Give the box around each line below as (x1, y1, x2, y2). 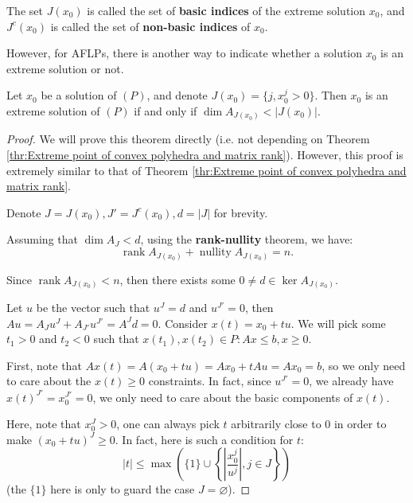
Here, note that (6, 415, 81, 432)
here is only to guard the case (50, 481, 195, 497)
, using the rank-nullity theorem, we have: (140, 231, 353, 248)
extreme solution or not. (6, 60, 124, 76)
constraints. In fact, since (148, 372, 271, 389)
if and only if (134, 102, 197, 119)
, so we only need (321, 357, 406, 373)
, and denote (146, 87, 208, 103)
